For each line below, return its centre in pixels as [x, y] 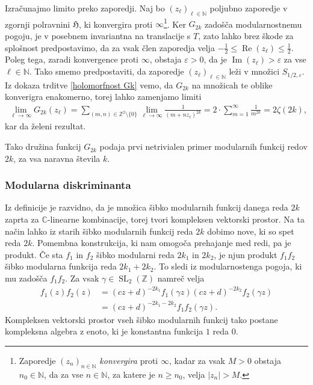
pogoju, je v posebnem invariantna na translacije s [98, 36]
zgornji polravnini [38, 24]
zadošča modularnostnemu [253, 24]
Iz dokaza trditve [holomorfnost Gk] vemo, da [89, 85]
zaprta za [22, 219]
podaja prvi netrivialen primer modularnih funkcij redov [203, 146]
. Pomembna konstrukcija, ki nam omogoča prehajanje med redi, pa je [162, 243]
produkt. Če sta [34, 254]
